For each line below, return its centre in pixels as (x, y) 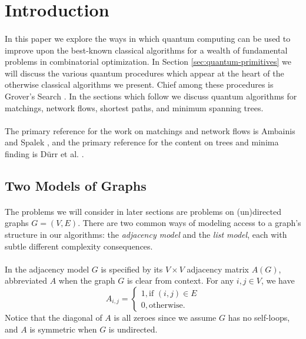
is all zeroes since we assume (165, 318)
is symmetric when (63, 329)
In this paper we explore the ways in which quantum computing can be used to (148, 38)
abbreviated (26, 280)
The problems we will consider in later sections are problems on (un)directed (143, 211)
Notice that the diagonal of (54, 318)
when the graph (87, 280)
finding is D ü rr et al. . (44, 153)
